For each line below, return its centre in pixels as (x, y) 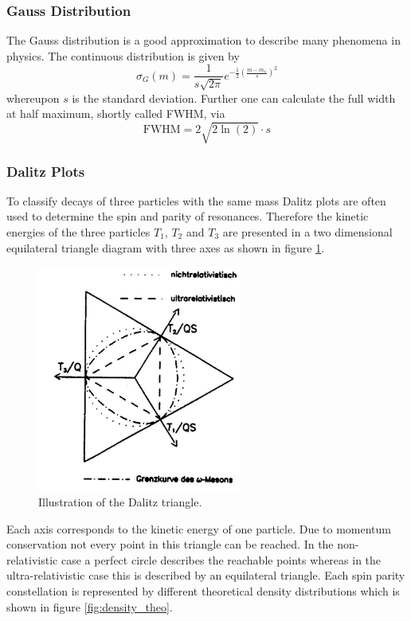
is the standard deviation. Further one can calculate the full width (234, 98)
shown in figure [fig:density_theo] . (90, 606)
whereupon (33, 98)
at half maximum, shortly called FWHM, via (116, 113)
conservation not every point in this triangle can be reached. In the (170, 544)
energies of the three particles (78, 232)
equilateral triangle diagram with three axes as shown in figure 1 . (166, 247)
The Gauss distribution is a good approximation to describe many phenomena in (204, 40)
